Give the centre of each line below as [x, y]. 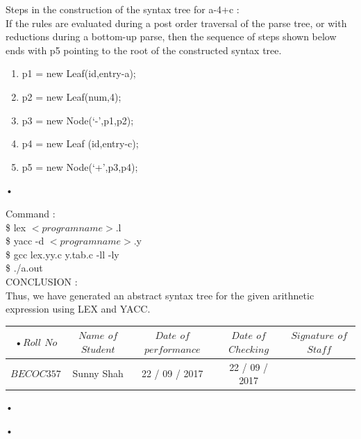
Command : [31, 213]
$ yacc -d [25, 241]
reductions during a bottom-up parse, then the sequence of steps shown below [171, 36]
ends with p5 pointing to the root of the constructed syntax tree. [144, 50]
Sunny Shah [98, 373]
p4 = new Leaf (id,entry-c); [80, 143]
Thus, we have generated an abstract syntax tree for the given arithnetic [160, 295]
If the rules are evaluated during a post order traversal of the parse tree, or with [176, 23]
